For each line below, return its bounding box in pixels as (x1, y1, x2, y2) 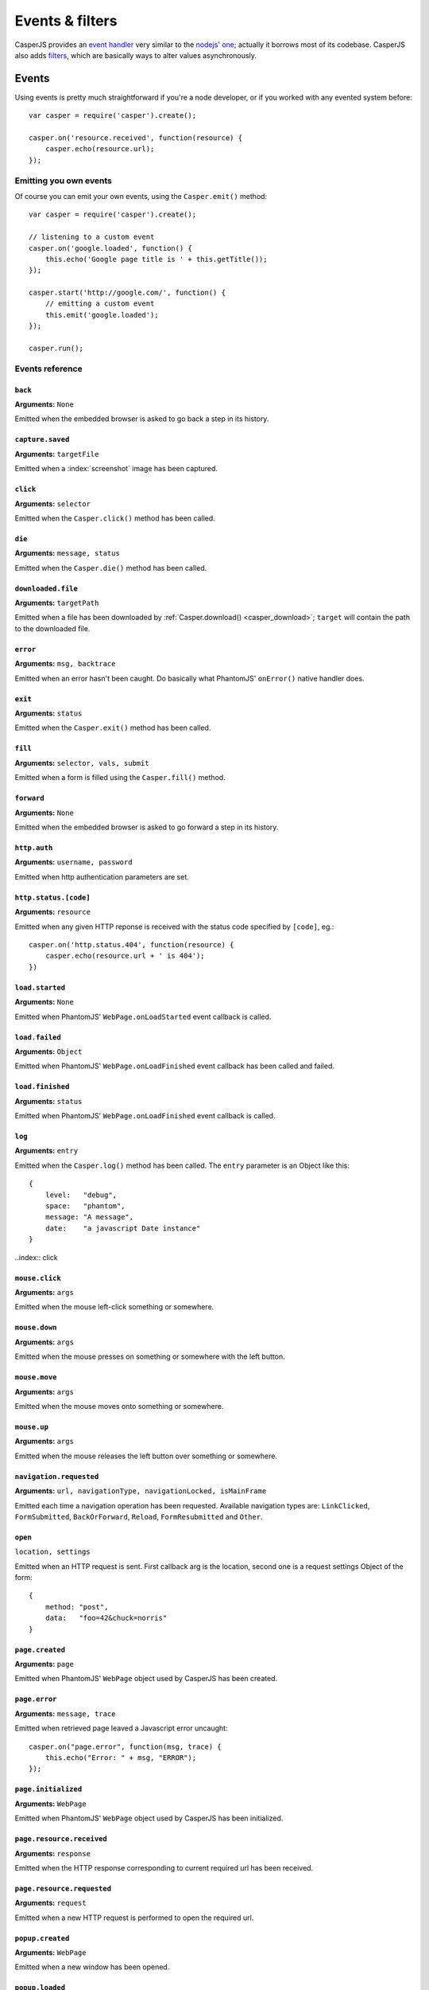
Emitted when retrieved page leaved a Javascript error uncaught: (14, 1723, 228, 1733)
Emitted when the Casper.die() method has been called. (14, 563, 207, 572)
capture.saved (14, 435, 70, 444)
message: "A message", (44, 1212, 134, 1222)
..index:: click (14, 1252, 59, 1262)
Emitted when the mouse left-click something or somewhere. (14, 1302, 214, 1312)
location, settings (14, 1547, 91, 1556)
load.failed (14, 1032, 61, 1042)
